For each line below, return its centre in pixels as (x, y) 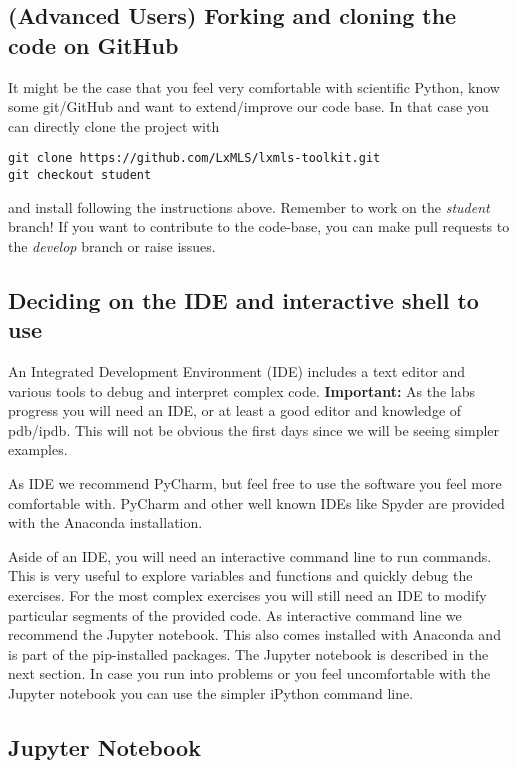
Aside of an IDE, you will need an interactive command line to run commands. (250, 555)
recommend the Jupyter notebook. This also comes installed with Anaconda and (254, 634)
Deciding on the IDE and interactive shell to (243, 299)
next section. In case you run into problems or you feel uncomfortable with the (249, 673)
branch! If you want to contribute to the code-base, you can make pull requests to (259, 226)
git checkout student (80, 175)
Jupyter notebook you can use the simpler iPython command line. (211, 692)
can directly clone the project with (114, 125)
